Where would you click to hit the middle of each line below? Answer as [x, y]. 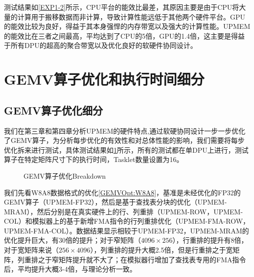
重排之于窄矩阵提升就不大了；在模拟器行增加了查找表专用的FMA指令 [135, 259]
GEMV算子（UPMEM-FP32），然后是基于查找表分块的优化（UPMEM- [115, 202]
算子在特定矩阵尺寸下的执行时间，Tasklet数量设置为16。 [94, 159]
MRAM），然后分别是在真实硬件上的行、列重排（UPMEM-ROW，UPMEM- [124, 211]
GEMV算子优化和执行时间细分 [104, 79]
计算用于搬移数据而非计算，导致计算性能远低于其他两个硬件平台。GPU [131, 16]
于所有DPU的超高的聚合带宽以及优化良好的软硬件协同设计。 [101, 45]
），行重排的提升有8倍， [210, 240]
